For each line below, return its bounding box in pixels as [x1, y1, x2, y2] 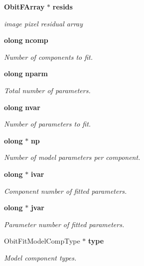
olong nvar [4, 102, 40, 112]
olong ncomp [4, 35, 48, 45]
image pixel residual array [4, 18, 83, 28]
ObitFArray [4, 1, 45, 11]
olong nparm [4, 68, 48, 79]
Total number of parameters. [4, 85, 91, 95]
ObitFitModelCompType [4, 236, 80, 246]
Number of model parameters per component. [4, 152, 141, 162]
